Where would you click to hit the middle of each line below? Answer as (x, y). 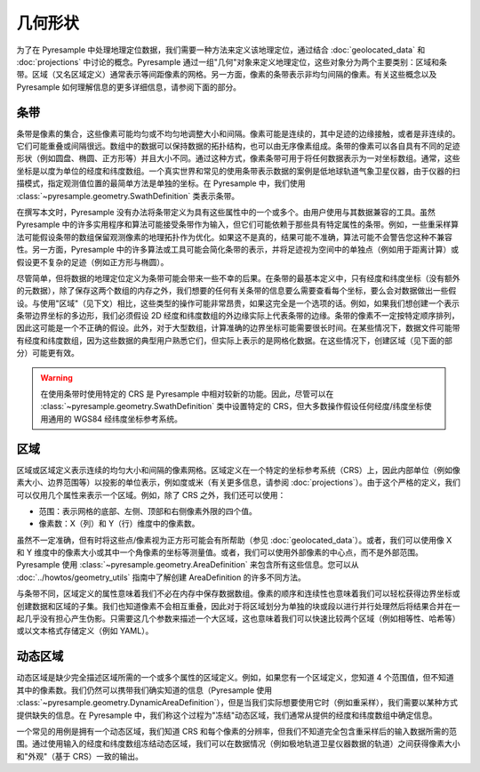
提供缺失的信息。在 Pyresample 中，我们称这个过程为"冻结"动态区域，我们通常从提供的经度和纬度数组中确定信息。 (227, 715)
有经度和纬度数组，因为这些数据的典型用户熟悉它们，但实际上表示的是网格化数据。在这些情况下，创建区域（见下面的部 (234, 340)
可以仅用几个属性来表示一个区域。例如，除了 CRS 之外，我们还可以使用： (151, 495)
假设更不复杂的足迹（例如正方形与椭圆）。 (92, 261)
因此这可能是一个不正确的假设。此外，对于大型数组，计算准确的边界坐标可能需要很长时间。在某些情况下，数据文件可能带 (238, 328)
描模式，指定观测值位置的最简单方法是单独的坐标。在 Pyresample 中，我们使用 (161, 183)
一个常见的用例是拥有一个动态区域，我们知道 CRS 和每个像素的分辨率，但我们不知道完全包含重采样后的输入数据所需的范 (237, 731)
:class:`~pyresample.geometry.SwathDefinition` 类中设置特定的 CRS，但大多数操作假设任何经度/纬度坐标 (232, 406)
